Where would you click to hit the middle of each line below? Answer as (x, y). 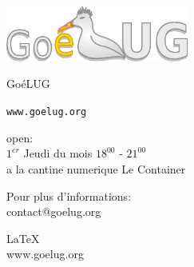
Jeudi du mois (58, 153)
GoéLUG (28, 84)
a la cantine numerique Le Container (96, 168)
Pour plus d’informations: (69, 195)
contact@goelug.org (54, 211)
